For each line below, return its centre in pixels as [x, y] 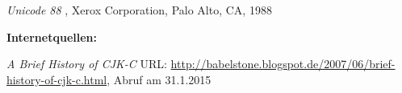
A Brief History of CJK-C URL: [87, 64]
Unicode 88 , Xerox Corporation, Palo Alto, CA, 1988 [139, 10]
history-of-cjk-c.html [57, 79]
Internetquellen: [52, 36]
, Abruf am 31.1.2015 [159, 79]
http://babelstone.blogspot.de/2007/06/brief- [283, 64]
